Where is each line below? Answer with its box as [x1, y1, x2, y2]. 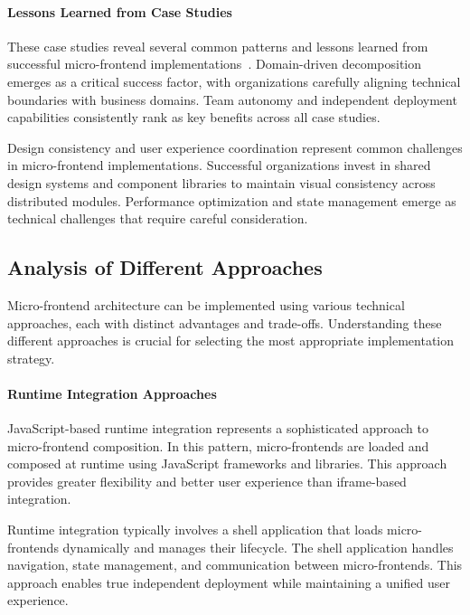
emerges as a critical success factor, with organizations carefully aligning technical [7, 71, 461, 90]
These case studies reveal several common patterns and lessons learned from [7, 36, 428, 55]
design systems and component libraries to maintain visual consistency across [7, 173, 436, 192]
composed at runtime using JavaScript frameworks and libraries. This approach [7, 454, 447, 473]
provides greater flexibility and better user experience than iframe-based [7, 471, 407, 490]
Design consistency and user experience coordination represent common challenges [7, 137, 463, 156]
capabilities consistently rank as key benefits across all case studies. [7, 108, 381, 127]
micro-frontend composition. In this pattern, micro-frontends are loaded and [7, 436, 429, 455]
